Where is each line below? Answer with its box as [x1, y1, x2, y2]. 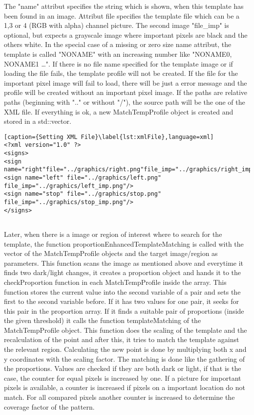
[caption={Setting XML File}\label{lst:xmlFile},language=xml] [4, 133, 214, 140]
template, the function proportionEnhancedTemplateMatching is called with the [4, 238, 244, 249]
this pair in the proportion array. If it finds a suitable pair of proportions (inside [4, 305, 244, 316]
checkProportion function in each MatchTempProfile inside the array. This [4, 277, 227, 287]
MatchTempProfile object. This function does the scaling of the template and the [4, 324, 247, 335]
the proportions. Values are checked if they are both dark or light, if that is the [4, 363, 241, 373]
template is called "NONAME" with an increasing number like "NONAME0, [4, 48, 232, 59]
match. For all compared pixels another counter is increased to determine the [4, 392, 235, 402]
